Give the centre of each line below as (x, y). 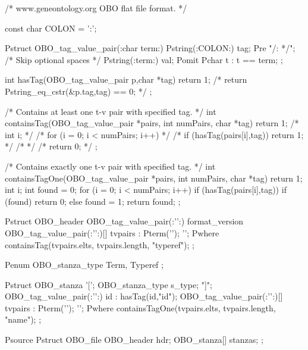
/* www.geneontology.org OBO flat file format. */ (96, 8)
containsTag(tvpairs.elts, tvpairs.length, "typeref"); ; (100, 244)
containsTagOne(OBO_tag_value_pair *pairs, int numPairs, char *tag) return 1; (154, 178)
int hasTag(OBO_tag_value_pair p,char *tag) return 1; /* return (126, 79)
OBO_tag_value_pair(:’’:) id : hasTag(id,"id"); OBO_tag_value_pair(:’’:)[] (144, 296)
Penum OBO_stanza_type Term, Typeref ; (84, 265)
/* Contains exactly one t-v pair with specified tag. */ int (110, 166)
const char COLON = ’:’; (51, 28)
